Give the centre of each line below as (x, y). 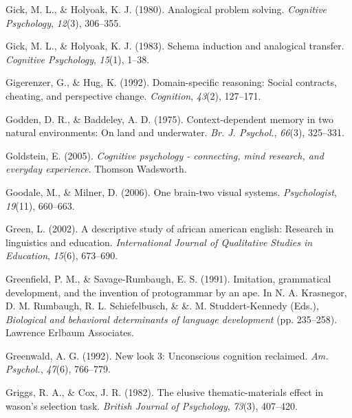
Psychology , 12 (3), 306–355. (64, 22)
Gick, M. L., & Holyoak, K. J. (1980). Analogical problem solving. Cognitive (166, 9)
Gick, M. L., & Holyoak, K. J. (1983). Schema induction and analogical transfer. (175, 46)
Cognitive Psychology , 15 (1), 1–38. (78, 59)
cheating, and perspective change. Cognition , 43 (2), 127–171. (133, 95)
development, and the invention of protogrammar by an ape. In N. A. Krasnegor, (176, 292)
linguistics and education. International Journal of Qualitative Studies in (159, 242)
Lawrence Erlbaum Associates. (70, 332)
